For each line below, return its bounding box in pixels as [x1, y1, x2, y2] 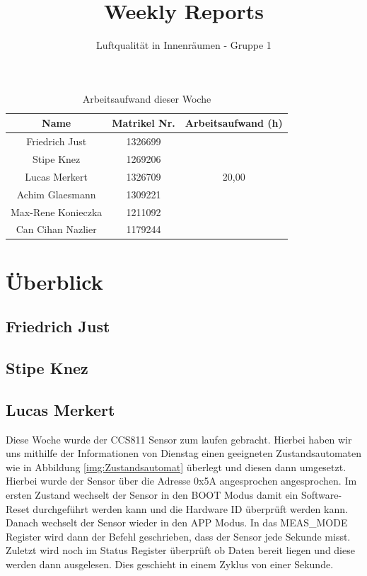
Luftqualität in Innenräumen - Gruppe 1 [96, 38, 272, 52]
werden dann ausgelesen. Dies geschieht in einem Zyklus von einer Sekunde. [6, 556, 334, 571]
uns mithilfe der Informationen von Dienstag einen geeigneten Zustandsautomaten [6, 446, 362, 461]
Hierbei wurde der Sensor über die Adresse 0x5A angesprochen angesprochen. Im [6, 473, 357, 488]
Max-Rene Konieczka [11, 204, 103, 219]
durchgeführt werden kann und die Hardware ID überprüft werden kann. [33, 501, 348, 516]
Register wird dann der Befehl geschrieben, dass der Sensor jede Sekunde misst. [6, 529, 351, 543]
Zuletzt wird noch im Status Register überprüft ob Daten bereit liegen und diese [6, 543, 355, 558]
